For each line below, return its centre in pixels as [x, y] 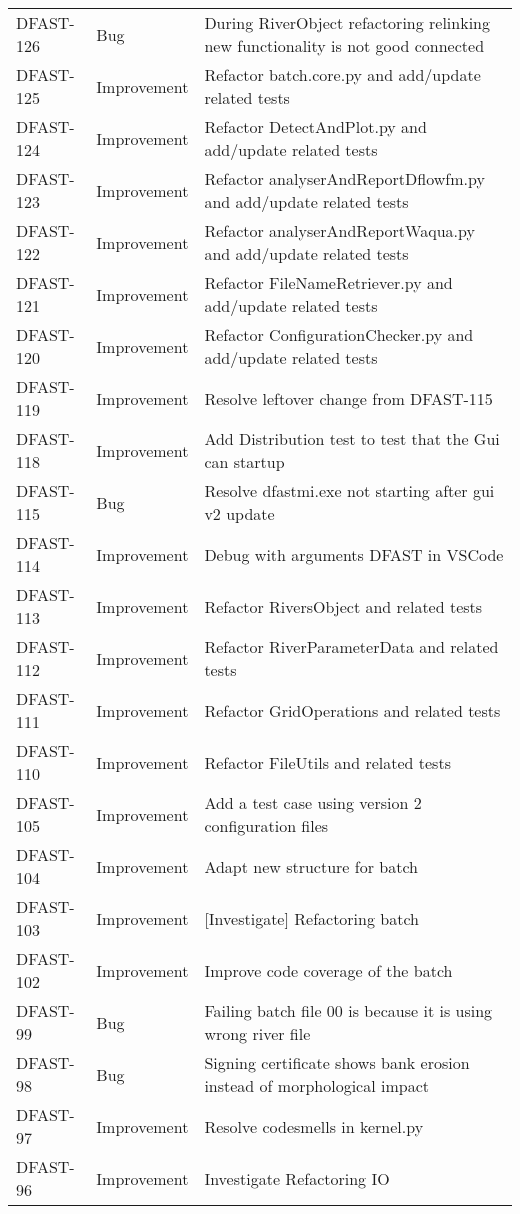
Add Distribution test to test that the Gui [352, 438]
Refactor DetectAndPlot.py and [315, 126]
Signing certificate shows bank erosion [337, 1062]
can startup [244, 461]
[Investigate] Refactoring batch [311, 918]
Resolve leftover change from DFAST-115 [348, 398]
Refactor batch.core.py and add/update [342, 74]
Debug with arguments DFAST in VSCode [354, 554]
